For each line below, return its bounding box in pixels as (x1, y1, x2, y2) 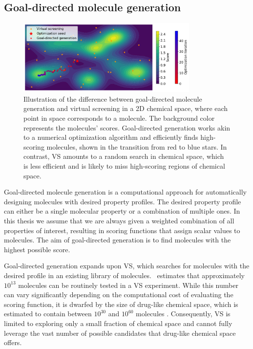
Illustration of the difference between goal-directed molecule (23, 93, 202, 104)
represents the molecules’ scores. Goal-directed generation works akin (23, 122, 231, 132)
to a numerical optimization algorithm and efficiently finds (23, 132, 198, 142)
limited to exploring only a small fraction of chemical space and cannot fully (4, 318, 232, 328)
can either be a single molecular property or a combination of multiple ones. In (4, 206, 240, 216)
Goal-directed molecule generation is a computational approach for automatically (4, 187, 247, 197)
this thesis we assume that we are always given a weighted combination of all (4, 216, 234, 226)
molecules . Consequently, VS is (136, 308, 231, 319)
